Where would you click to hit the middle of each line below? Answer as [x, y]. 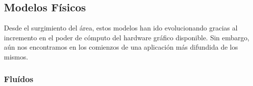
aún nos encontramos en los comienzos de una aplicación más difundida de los [121, 47]
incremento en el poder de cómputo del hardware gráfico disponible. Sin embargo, [127, 37]
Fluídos [19, 78]
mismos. [16, 56]
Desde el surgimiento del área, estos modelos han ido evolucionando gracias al [121, 28]
